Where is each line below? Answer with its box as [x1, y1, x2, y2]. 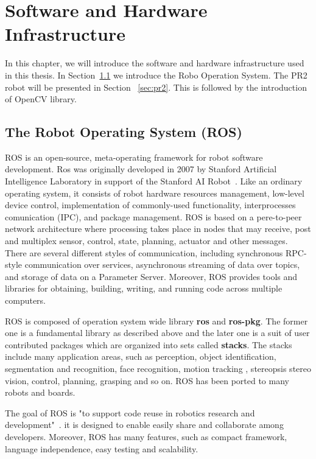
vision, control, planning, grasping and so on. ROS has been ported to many [5, 374, 289, 387]
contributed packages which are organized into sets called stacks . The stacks [5, 338, 292, 351]
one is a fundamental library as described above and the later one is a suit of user [5, 326, 310, 339]
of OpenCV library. [5, 93, 77, 105]
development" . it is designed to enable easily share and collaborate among [5, 418, 284, 431]
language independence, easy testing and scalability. [5, 442, 198, 455]
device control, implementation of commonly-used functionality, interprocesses [5, 198, 296, 211]
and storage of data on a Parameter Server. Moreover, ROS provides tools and [5, 270, 298, 282]
